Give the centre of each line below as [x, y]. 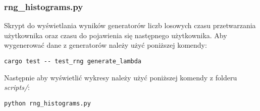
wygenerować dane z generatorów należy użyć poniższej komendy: [106, 45]
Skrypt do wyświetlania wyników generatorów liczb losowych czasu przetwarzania [130, 25]
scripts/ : [17, 87]
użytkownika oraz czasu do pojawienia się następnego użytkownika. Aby [116, 35]
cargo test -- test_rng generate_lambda [73, 61]
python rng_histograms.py [47, 103]
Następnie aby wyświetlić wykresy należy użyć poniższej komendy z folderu [121, 77]
